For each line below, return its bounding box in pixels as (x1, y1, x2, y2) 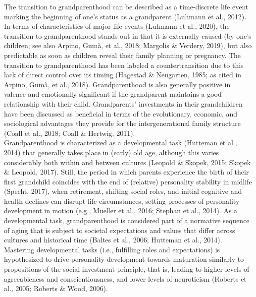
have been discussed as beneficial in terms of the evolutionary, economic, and (4, 108, 238, 119)
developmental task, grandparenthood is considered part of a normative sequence (4, 215, 250, 226)
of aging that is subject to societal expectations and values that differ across (4, 225, 235, 235)
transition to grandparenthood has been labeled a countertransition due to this (4, 59, 244, 70)
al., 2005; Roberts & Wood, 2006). (4, 283, 108, 294)
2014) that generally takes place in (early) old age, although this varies (4, 147, 219, 157)
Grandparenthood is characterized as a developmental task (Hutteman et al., (4, 137, 237, 148)
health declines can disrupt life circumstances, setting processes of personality (4, 195, 240, 206)
